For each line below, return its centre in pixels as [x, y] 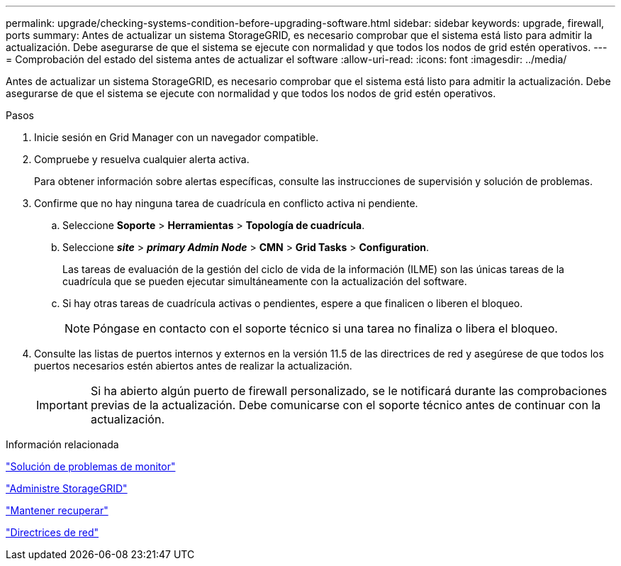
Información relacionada [62, 444]
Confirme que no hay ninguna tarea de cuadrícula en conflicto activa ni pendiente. [226, 203]
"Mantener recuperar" [57, 510]
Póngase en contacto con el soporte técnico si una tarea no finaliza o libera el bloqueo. [325, 328]
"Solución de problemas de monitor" [91, 466]
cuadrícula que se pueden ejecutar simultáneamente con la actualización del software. [265, 281]
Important [62, 405]
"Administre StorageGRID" [67, 488]
